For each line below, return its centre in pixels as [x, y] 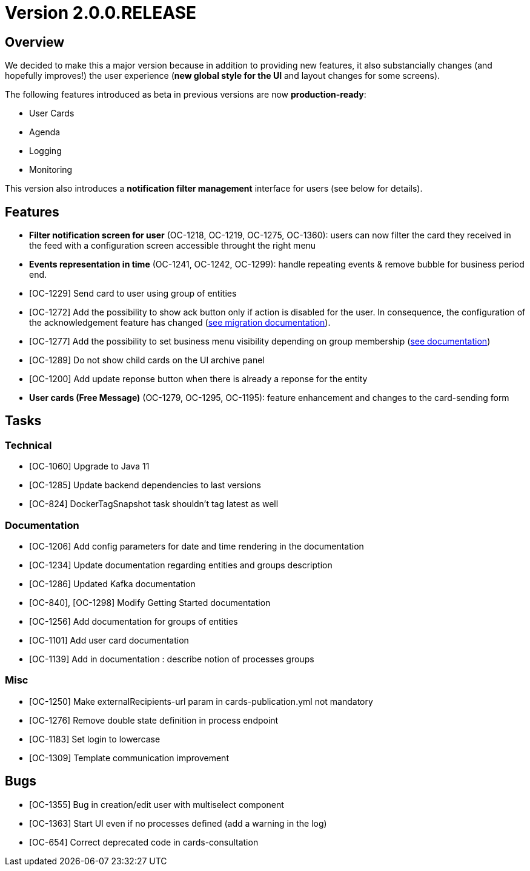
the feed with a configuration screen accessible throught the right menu [173, 246]
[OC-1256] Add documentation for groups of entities [134, 621]
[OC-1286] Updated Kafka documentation [112, 583]
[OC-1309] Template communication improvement [129, 758]
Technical [28, 445]
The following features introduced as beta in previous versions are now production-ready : [186, 95]
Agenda [45, 132]
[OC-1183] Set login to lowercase [95, 739]
